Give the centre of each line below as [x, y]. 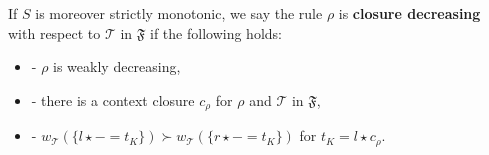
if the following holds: [216, 32]
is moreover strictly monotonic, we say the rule [179, 13]
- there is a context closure [113, 99]
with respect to [54, 32]
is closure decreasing [409, 13]
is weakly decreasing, [117, 66]
